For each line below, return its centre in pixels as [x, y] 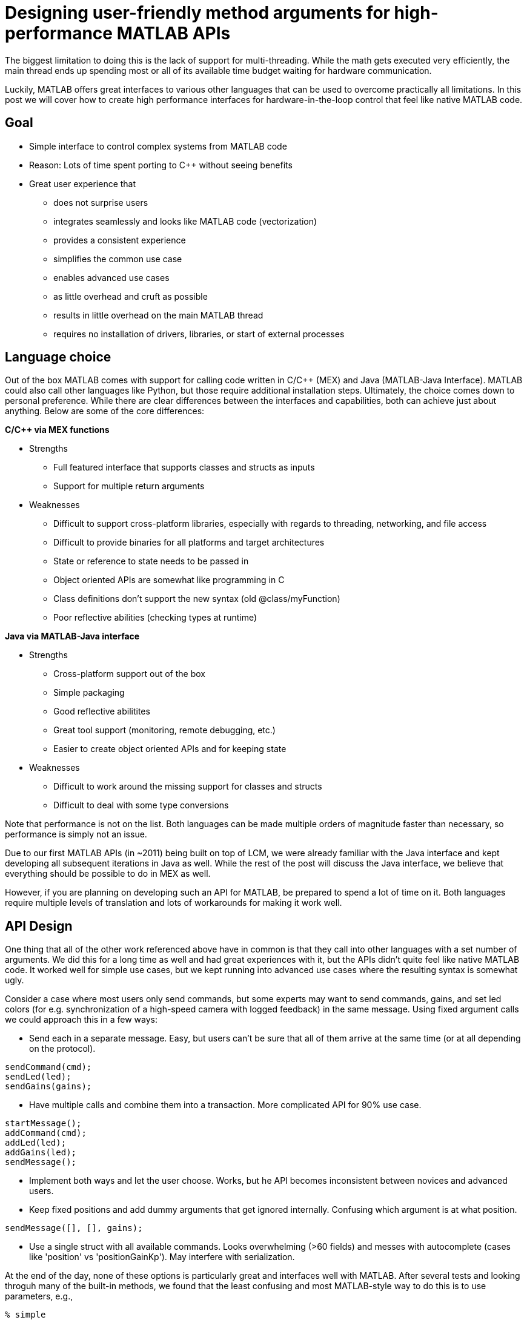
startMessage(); [43, 1124]
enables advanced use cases [111, 277]
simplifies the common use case [118, 259]
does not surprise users [101, 202]
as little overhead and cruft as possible [131, 296]
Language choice [58, 357]
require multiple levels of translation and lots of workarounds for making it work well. [174, 903]
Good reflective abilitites [102, 711]
